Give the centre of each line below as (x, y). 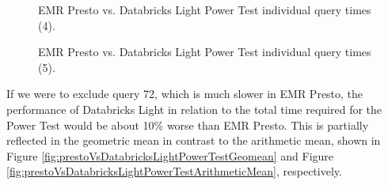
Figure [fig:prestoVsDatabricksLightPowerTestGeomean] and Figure (170, 155)
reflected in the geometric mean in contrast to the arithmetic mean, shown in (194, 140)
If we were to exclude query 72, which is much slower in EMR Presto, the (185, 94)
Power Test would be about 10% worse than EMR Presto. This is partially (188, 125)
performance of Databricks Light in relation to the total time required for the (194, 109)
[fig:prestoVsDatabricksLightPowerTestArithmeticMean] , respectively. (174, 171)
